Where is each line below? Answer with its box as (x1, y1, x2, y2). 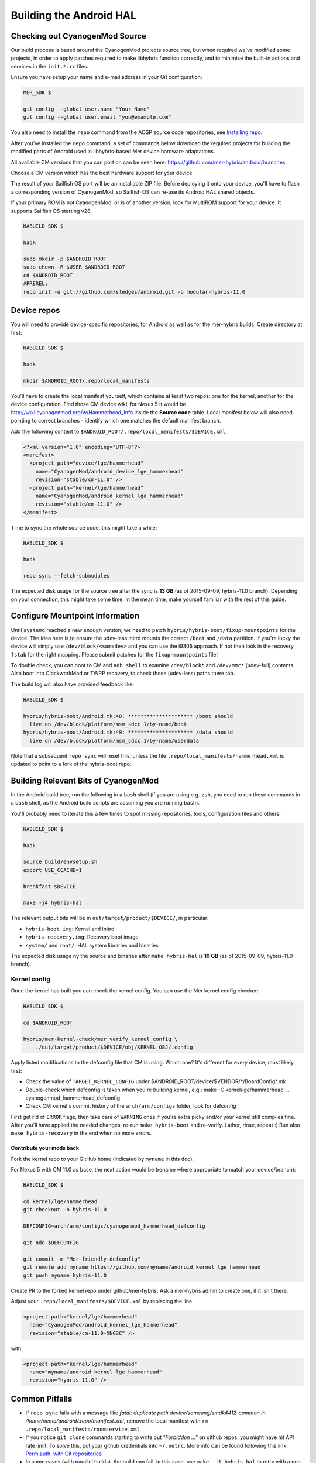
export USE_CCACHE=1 (23, 867, 82, 873)
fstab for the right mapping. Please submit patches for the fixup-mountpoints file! (11, 651, 218, 658)
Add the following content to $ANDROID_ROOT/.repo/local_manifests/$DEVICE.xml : (11, 428, 228, 435)
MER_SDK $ (23, 90, 51, 96)
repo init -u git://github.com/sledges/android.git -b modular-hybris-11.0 (23, 289, 246, 295)
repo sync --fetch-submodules (23, 572, 110, 579)
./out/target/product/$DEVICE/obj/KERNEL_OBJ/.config (35, 1044, 193, 1050)
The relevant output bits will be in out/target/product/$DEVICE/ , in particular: (11, 915, 209, 922)
